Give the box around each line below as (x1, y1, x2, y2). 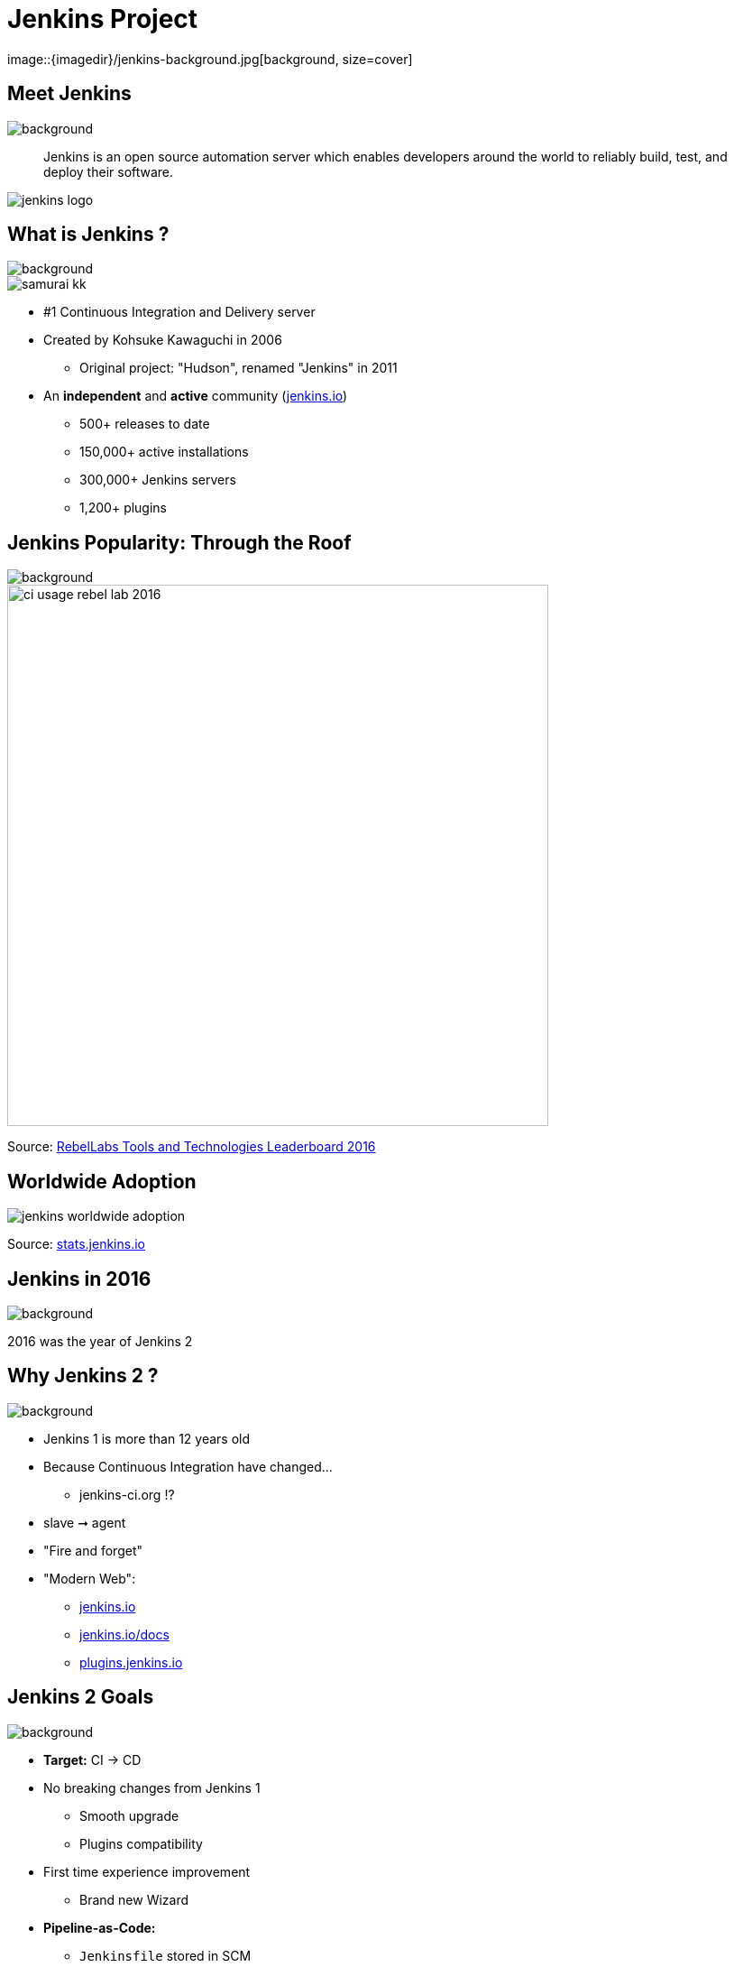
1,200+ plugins (79, 500, 168, 516)
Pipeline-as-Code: (43, 1919, 156, 1935)
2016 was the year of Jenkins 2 (7, 1333, 193, 1349)
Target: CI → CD (43, 1751, 142, 1768)
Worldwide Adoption (7, 1169, 197, 1193)
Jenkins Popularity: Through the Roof (7, 531, 352, 554)
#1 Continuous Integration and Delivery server (43, 304, 316, 320)
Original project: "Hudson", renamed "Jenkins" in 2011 (79, 360, 398, 376)
